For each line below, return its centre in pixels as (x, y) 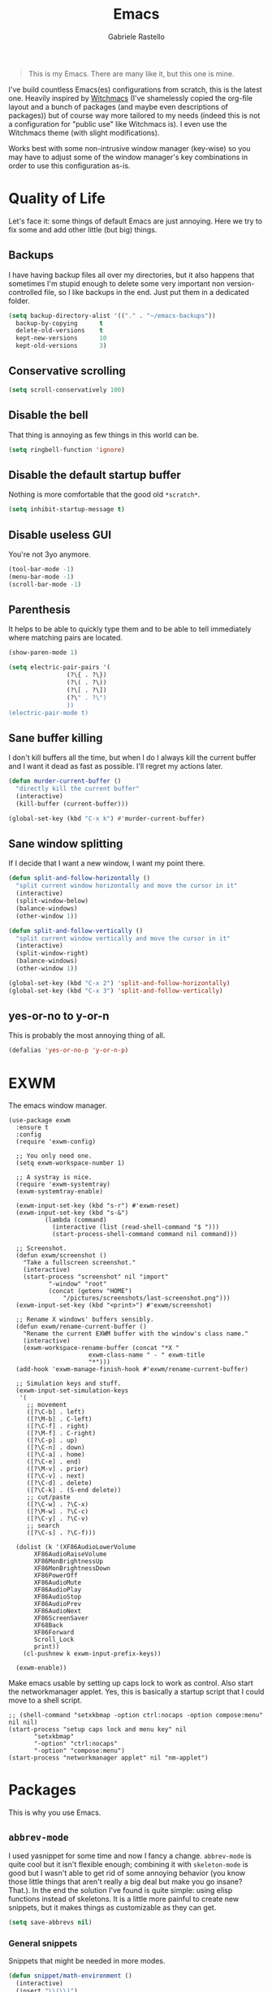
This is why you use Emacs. (55, 1812)
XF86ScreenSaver (61, 1618)
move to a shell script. (45, 1700)
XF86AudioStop (58, 1597)
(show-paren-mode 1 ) (43, 653)
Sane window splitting (66, 843)
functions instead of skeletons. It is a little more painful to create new (124, 1899)
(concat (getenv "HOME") (90, 1291)
